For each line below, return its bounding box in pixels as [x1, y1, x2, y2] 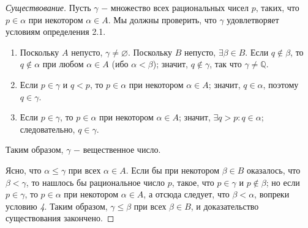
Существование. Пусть [6, 1, 91, 13]
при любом [42, 57, 84, 70]
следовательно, [20, 122, 75, 135]
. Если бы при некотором [126, 163, 220, 176]
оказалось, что [247, 163, 301, 176]
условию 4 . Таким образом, [6, 199, 108, 212]
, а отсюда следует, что [143, 188, 230, 200]
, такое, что [171, 175, 214, 188]
